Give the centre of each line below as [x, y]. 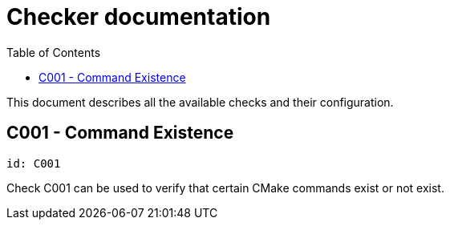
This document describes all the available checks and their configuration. [200, 102]
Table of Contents [54, 52]
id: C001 [34, 163]
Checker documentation [139, 17]
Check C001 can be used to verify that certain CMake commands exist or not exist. [225, 188]
